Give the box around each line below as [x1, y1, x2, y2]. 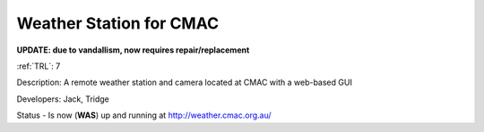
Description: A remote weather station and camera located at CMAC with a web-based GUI [16, 77, 353, 88]
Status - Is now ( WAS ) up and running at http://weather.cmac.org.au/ [16, 110, 272, 120]
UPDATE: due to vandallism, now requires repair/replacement [16, 45, 250, 55]
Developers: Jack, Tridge [16, 94, 109, 104]
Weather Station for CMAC [16, 13, 220, 33]
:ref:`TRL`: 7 [16, 61, 61, 71]
